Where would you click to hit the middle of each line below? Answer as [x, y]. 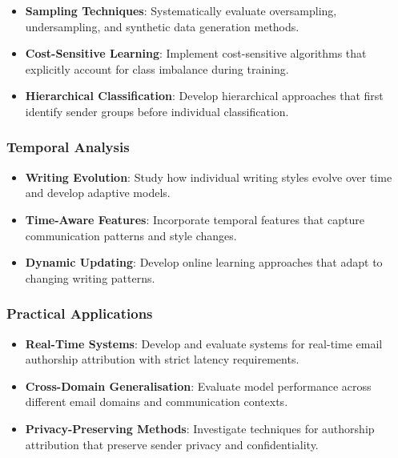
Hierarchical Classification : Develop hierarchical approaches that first [204, 96]
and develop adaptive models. [98, 193]
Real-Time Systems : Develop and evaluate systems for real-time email [204, 343]
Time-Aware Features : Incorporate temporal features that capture [195, 219]
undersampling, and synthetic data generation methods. [162, 26]
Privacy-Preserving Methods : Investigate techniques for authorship [200, 428]
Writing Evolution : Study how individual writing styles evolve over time [209, 177]
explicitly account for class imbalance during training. [157, 68]
